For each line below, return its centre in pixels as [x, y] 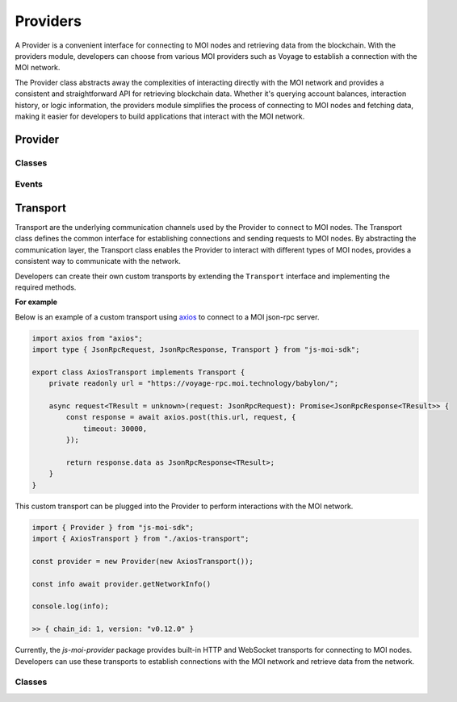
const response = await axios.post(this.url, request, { [181, 417]
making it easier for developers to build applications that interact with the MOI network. [160, 116]
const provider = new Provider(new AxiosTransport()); [143, 561]
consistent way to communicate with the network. [98, 261]
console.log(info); [70, 606]
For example [36, 302]
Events [29, 184]
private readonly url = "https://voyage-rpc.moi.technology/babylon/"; [194, 384]
